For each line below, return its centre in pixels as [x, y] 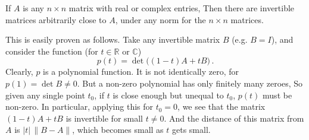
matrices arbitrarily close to [56, 19]
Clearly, [19, 71]
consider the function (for [52, 51]
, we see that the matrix [221, 106]
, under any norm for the [160, 19]
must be [277, 95]
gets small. [191, 130]
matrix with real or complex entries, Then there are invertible [182, 8]
